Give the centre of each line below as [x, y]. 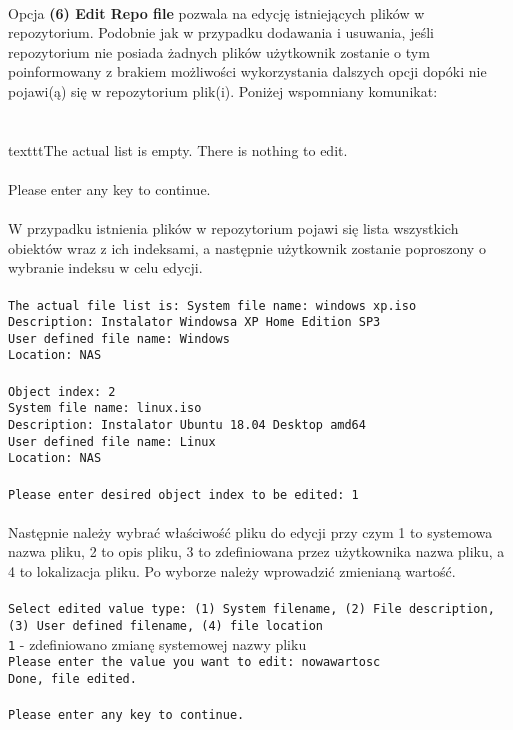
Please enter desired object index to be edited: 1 [183, 494]
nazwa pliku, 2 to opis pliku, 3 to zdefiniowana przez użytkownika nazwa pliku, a [256, 551]
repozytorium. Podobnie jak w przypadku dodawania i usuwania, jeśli [221, 32]
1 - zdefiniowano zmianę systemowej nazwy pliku [157, 643]
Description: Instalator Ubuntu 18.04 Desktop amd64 [187, 425]
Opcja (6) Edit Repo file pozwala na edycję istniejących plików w [216, 12]
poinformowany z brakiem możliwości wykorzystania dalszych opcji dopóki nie [247, 71]
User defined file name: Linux [112, 441]
